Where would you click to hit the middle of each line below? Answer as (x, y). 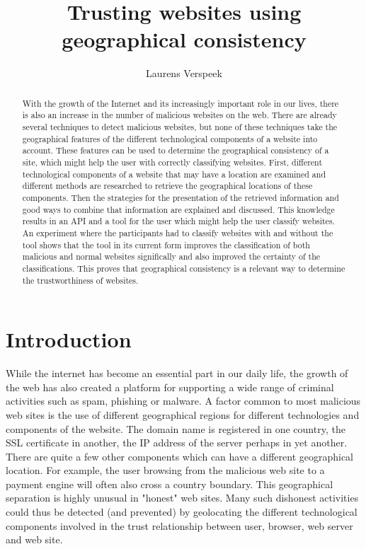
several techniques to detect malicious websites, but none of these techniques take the (180, 127)
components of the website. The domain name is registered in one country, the (176, 428)
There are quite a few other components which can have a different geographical (180, 456)
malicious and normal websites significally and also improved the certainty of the (171, 256)
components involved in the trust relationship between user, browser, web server (179, 525)
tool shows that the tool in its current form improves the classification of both (166, 244)
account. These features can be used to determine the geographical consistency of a (176, 150)
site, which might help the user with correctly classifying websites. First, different (172, 162)
